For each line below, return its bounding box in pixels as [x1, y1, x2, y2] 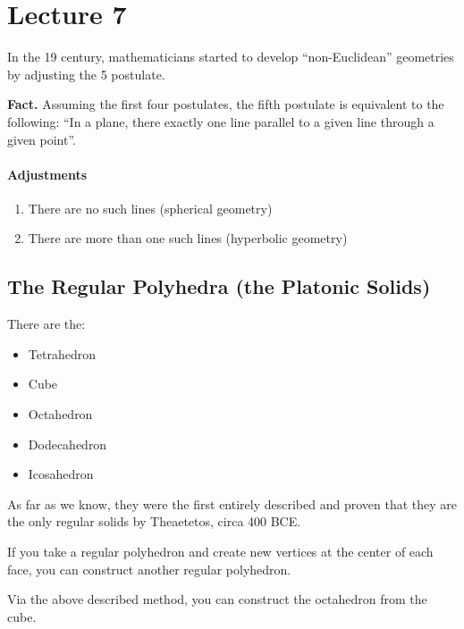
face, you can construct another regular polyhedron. [7, 559, 291, 578]
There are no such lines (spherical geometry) [28, 198, 273, 217]
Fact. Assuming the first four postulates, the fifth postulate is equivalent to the [7, 95, 444, 113]
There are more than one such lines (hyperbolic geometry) [28, 229, 348, 247]
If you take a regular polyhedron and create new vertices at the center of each [7, 542, 434, 561]
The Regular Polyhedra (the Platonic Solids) [7, 273, 431, 300]
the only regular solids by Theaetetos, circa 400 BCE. [7, 512, 301, 531]
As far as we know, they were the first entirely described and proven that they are [7, 494, 457, 513]
